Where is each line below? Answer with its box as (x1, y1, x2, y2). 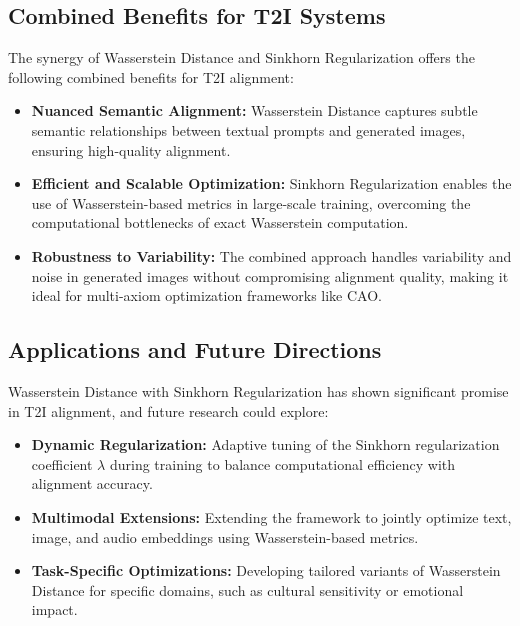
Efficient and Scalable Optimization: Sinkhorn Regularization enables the (31, 173, 512, 194)
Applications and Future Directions (8, 334, 382, 365)
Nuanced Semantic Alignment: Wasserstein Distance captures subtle (31, 100, 478, 121)
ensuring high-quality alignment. (31, 139, 231, 160)
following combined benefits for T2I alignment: (8, 66, 294, 87)
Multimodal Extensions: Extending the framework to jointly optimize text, (31, 506, 512, 527)
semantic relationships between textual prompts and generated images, (31, 119, 466, 140)
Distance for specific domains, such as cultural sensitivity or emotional (31, 579, 464, 600)
